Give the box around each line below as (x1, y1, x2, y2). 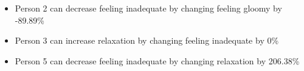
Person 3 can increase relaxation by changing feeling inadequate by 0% (15, 34, 279, 47)
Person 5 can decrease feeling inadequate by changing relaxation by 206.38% (15, 54, 300, 67)
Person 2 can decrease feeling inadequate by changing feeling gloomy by (15, 2, 282, 14)
